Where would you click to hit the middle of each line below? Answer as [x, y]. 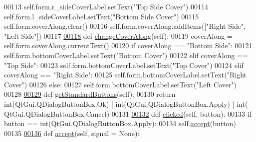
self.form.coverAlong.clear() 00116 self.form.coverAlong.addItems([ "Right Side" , [125, 26]
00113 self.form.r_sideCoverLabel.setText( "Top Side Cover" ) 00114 [106, 6]
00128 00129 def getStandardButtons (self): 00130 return [90, 94]
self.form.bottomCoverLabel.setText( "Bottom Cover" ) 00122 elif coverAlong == [126, 55]
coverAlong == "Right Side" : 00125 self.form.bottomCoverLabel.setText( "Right [125, 75]
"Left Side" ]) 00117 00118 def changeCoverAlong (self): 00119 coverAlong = [118, 35]
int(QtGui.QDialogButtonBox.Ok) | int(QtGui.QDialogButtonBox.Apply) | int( [126, 104]
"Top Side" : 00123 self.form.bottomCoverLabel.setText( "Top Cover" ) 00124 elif [124, 65]
